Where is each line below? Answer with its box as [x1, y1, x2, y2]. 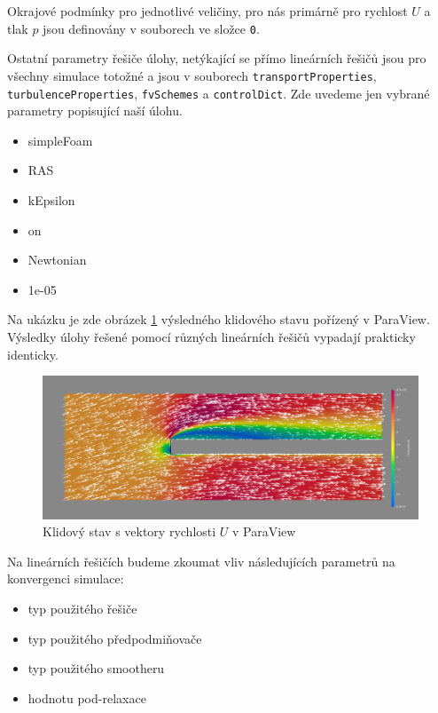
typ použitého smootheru [27, 659, 165, 677]
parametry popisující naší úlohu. [7, 101, 183, 120]
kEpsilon [27, 190, 75, 209]
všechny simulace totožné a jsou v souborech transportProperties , [7, 66, 377, 84]
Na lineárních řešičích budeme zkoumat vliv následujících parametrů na [7, 551, 395, 570]
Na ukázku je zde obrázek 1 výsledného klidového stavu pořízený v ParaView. [7, 310, 430, 329]
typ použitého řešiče [27, 598, 137, 617]
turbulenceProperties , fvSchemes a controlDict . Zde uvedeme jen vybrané [7, 83, 430, 102]
